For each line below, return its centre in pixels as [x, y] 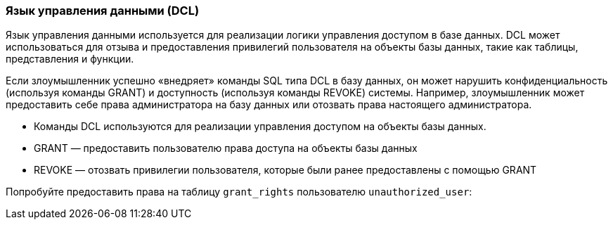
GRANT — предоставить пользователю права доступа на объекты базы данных [226, 148]
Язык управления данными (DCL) [103, 11]
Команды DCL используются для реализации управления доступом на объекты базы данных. [260, 127]
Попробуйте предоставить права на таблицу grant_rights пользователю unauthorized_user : [239, 192]
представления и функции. [70, 59]
